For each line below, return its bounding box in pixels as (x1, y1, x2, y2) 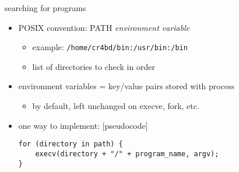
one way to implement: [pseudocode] (18, 119, 148, 131)
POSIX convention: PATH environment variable (18, 21, 190, 33)
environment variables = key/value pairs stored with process (18, 80, 235, 92)
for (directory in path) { (18, 140, 123, 149)
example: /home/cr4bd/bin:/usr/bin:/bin (32, 41, 188, 53)
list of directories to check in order (32, 60, 155, 72)
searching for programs (5, 2, 86, 13)
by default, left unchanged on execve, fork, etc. (32, 100, 199, 112)
